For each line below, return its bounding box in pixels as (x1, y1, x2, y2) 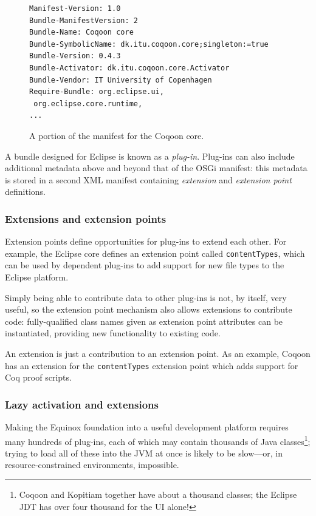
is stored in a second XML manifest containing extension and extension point (5, 173, 292, 186)
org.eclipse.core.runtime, (33, 99, 143, 108)
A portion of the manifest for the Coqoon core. (29, 129, 204, 141)
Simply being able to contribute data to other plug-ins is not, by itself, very (5, 291, 287, 304)
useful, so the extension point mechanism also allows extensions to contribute (5, 303, 292, 316)
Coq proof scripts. (5, 371, 72, 384)
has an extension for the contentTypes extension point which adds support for (5, 359, 298, 372)
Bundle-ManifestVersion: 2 (29, 16, 138, 25)
